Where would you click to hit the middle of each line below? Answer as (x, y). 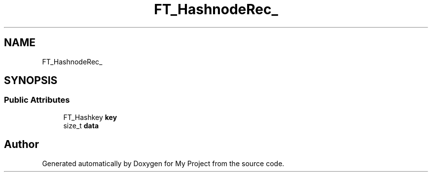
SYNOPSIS (31, 81)
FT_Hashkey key (90, 117)
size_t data (81, 125)
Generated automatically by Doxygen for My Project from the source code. (163, 163)
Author (21, 145)
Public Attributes (37, 100)
